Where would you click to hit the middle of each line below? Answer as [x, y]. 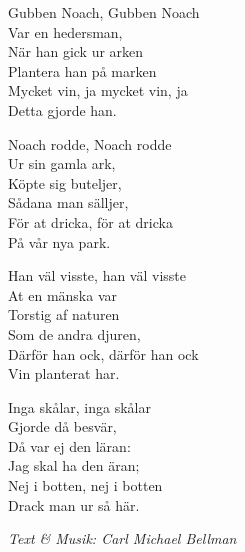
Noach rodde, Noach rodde [90, 143]
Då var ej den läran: [69, 445]
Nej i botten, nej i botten [85, 485]
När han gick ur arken [76, 51]
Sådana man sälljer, [68, 202]
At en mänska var [62, 294]
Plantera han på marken [82, 70]
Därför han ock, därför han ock [103, 353]
